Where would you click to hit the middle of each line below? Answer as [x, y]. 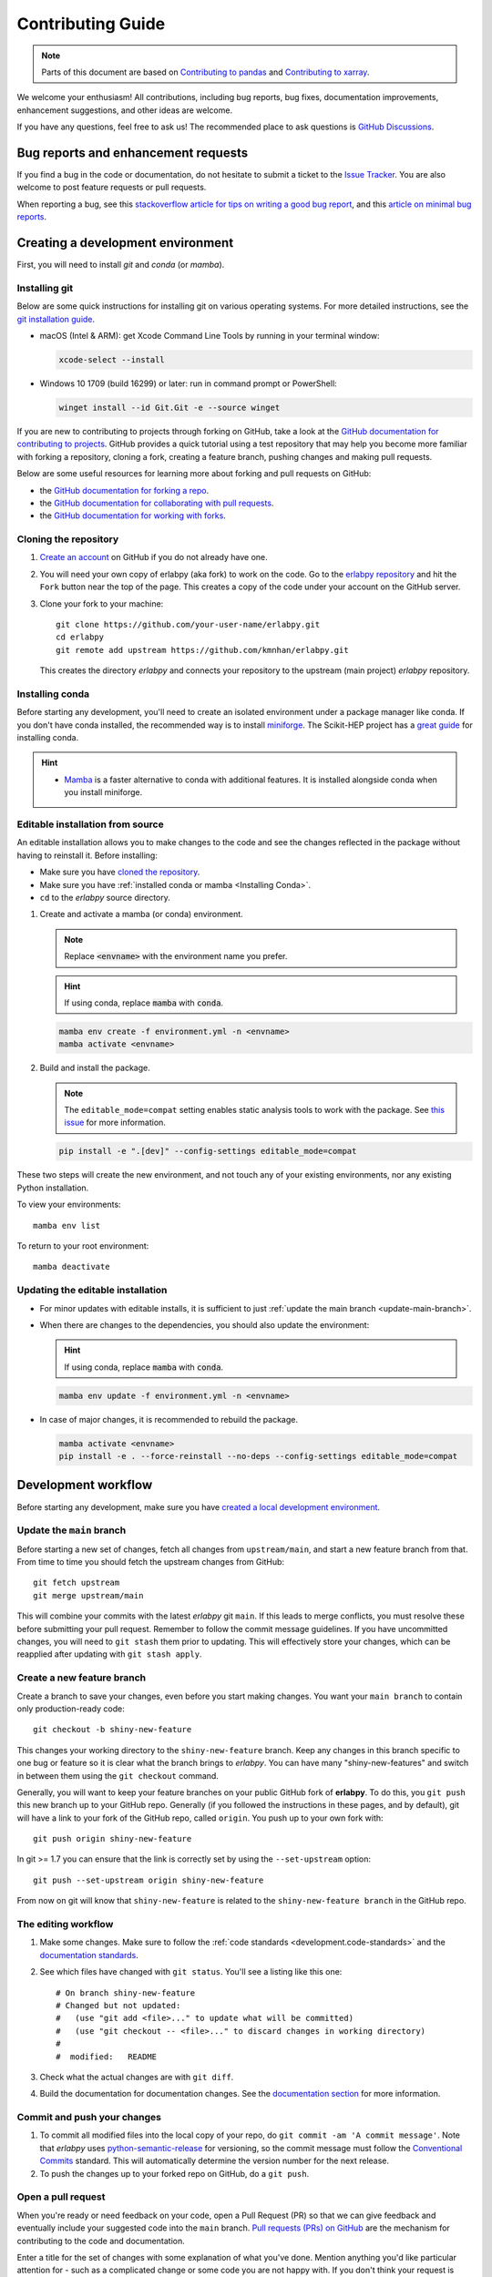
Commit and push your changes [89, 2118]
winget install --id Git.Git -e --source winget [169, 407]
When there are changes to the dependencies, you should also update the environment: [205, 1324]
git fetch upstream [77, 1583]
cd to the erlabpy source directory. [105, 897]
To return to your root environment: [83, 1246]
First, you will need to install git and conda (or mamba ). [121, 265]
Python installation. [53, 1188]
